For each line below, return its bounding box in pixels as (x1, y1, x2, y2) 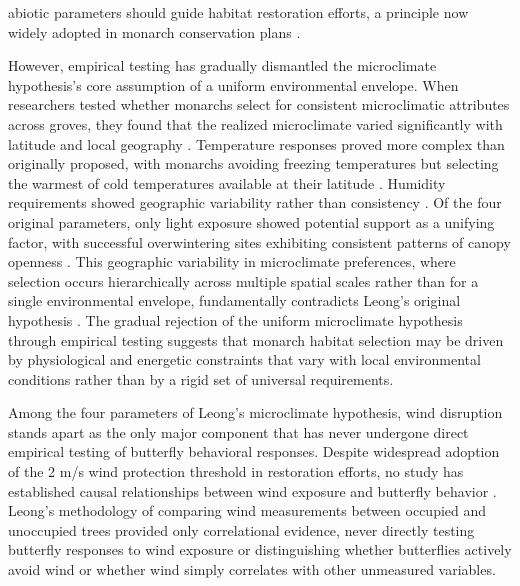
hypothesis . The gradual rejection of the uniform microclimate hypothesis (8, 309, 463, 330)
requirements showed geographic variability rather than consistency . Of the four (8, 192, 502, 213)
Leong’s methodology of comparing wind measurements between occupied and (8, 500, 487, 521)
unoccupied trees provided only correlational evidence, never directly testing (8, 519, 475, 540)
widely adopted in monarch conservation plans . (8, 21, 301, 42)
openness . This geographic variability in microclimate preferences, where (8, 251, 456, 272)
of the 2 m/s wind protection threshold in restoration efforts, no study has (8, 461, 464, 482)
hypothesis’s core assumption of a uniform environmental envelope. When (8, 74, 459, 95)
